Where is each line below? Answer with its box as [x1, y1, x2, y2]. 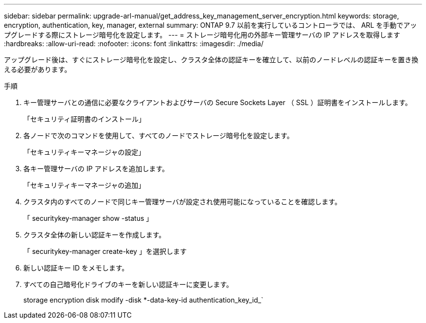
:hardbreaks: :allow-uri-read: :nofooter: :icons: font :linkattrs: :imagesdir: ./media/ [4, 39, 264, 48]
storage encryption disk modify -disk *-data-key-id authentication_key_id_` [23, 296, 264, 304]
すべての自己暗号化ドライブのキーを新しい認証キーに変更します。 [23, 280, 233, 288]
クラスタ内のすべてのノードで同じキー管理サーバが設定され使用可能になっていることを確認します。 [23, 197, 341, 206]
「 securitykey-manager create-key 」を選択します [23, 247, 187, 255]
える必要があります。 [4, 65, 71, 73]
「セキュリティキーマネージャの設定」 [23, 148, 145, 156]
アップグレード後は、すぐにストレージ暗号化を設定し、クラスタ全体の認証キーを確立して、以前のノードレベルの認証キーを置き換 [4, 55, 419, 64]
